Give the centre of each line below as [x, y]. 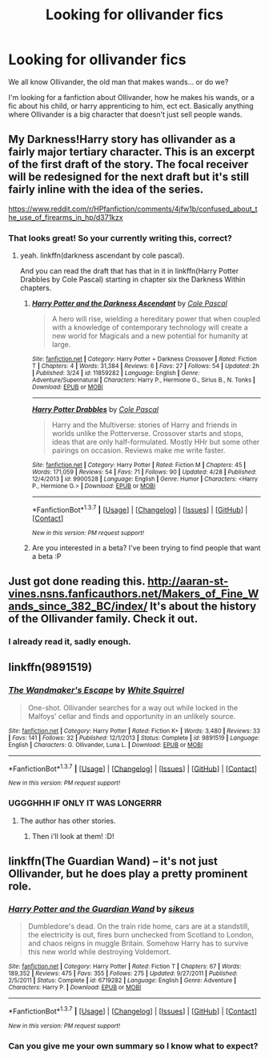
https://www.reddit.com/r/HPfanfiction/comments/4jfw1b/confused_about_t [133, 209]
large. [61, 345]
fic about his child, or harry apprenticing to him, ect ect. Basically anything [131, 106]
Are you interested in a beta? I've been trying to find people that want [146, 547]
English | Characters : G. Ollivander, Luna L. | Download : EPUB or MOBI [106, 745]
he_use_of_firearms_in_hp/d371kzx [66, 217]
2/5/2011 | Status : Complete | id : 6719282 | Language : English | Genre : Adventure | [122, 981]
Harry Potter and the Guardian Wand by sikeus [101, 909]
